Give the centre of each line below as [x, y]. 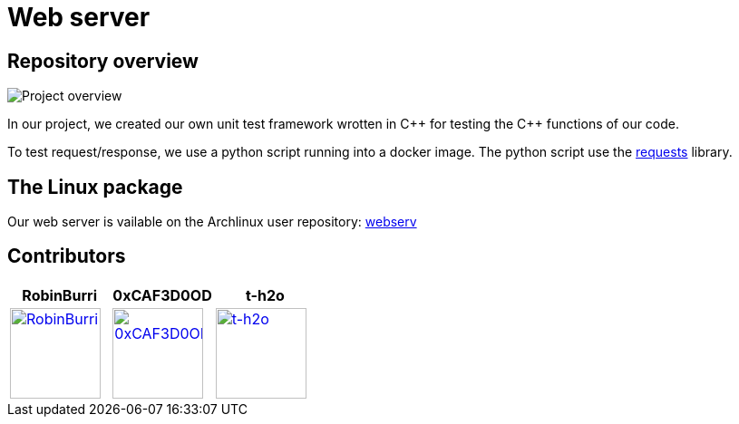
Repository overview [103, 61]
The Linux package [95, 187]
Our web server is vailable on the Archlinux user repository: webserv [212, 222]
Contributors [67, 256]
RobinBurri [59, 295]
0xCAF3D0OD [162, 295]
